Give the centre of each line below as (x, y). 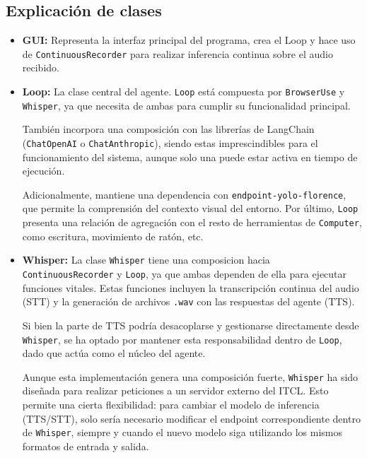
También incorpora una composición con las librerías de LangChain (168, 129)
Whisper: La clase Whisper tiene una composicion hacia (146, 260)
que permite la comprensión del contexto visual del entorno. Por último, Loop (190, 208)
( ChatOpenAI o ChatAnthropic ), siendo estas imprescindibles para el (170, 142)
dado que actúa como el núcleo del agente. (114, 353)
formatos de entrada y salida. (86, 446)
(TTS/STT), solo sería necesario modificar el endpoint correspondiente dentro (191, 418)
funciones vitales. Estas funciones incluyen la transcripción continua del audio (191, 287)
